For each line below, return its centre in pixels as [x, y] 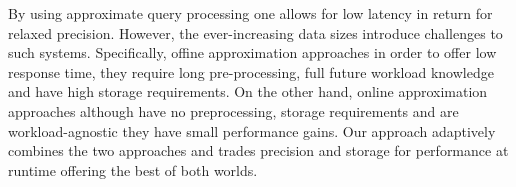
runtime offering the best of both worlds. [133, 169]
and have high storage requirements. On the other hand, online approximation [248, 91]
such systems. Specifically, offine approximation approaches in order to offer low [252, 52]
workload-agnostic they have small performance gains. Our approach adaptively [252, 130]
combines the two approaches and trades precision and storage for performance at [258, 150]
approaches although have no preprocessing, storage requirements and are [233, 110]
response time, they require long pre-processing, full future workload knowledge [251, 71]
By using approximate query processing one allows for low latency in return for [250, 13]
